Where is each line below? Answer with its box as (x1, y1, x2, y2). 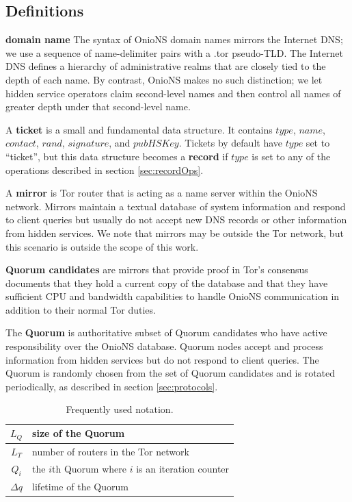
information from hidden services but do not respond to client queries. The (5, 352, 319, 366)
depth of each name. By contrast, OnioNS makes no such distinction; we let (5, 72, 323, 86)
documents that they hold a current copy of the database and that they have (5, 275, 328, 290)
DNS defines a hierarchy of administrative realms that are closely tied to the (5, 59, 326, 73)
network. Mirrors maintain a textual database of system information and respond (5, 199, 346, 213)
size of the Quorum (32, 426, 125, 440)
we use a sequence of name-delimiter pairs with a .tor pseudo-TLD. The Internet (5, 45, 343, 60)
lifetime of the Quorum (32, 479, 128, 493)
